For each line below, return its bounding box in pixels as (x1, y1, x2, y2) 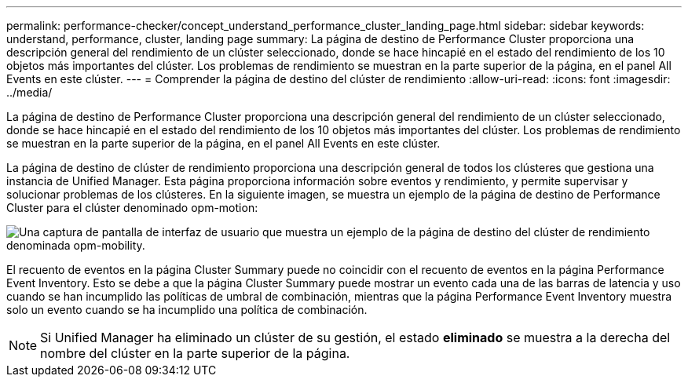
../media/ (6, 86, 53, 99)
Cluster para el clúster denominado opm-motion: (6, 201, 258, 214)
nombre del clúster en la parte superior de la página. (40, 345, 350, 361)
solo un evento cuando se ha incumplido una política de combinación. (6, 303, 368, 316)
